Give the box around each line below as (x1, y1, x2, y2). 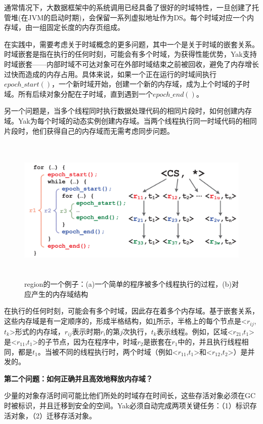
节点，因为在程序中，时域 (52, 336, 138, 346)
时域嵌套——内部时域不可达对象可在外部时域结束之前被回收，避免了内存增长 (4, 58, 259, 69)
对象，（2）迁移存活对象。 (11, 410, 96, 420)
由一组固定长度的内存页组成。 (25, 22, 124, 32)
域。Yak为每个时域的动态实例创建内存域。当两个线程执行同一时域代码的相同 (4, 115, 257, 126)
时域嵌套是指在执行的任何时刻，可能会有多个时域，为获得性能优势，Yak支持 (4, 49, 257, 59)
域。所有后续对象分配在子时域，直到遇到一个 (4, 88, 153, 99)
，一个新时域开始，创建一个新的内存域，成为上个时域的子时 (52, 79, 250, 89)
